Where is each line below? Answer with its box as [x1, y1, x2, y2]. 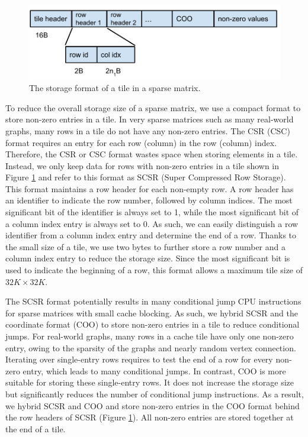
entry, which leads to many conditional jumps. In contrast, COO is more [23, 364, 286, 377]
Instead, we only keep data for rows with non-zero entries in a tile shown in [5, 159, 280, 171]
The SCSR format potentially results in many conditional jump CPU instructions [5, 295, 301, 307]
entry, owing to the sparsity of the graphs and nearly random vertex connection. [5, 341, 296, 354]
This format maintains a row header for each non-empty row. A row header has [5, 182, 294, 195]
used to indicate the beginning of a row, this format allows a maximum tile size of [5, 264, 303, 276]
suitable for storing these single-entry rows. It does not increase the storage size [5, 376, 294, 389]
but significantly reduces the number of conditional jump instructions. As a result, [5, 387, 304, 400]
